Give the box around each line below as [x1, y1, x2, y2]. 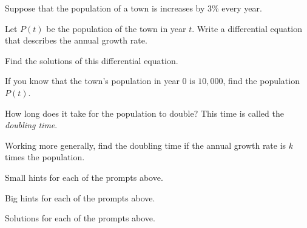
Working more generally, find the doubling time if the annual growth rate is [5, 138, 286, 151]
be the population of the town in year [46, 22, 186, 34]
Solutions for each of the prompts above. [5, 212, 155, 224]
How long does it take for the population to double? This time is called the [5, 106, 284, 119]
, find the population [223, 74, 300, 87]
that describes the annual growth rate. [5, 34, 147, 47]
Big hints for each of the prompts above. [5, 191, 155, 204]
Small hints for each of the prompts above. [5, 171, 163, 183]
